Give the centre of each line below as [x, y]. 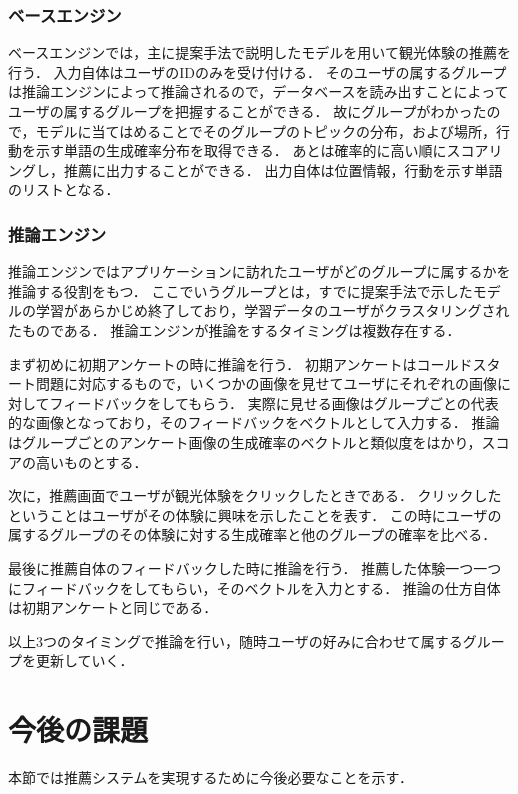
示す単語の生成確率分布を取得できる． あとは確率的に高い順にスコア [262, 150]
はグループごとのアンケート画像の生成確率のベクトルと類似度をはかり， [245, 441]
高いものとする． [91, 461]
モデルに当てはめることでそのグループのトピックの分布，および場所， [265, 130]
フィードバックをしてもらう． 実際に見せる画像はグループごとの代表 [274, 402]
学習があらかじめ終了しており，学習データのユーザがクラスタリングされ [272, 310]
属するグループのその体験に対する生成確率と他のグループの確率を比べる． [252, 534]
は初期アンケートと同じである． [113, 607]
